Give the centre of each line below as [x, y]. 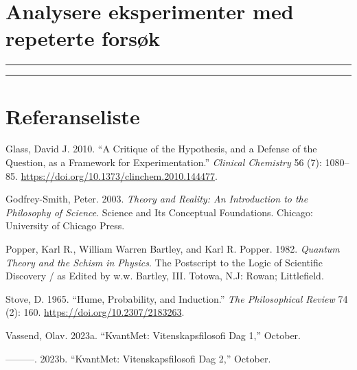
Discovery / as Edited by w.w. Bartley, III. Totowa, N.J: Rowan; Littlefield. [165, 276]
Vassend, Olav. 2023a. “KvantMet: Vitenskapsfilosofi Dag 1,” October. [153, 335]
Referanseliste [73, 116]
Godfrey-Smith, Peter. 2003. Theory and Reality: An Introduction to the [157, 199]
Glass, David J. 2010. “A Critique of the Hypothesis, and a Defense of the [161, 149]
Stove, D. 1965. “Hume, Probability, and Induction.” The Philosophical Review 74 [177, 298]
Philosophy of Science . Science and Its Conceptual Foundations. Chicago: [159, 212]
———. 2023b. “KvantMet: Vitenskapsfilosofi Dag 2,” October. [138, 358]
